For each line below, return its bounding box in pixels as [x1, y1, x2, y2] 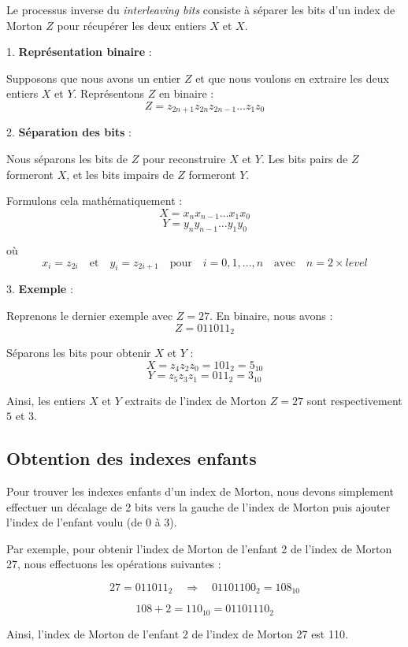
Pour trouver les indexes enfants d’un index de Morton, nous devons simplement [6, 482, 394, 499]
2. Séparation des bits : [6, 124, 132, 140]
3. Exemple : [6, 281, 73, 297]
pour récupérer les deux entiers [57, 17, 206, 33]
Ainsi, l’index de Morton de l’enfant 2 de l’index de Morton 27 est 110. [6, 625, 348, 641]
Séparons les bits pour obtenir [6, 344, 151, 361]
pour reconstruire [142, 151, 226, 167]
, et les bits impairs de [66, 165, 174, 182]
